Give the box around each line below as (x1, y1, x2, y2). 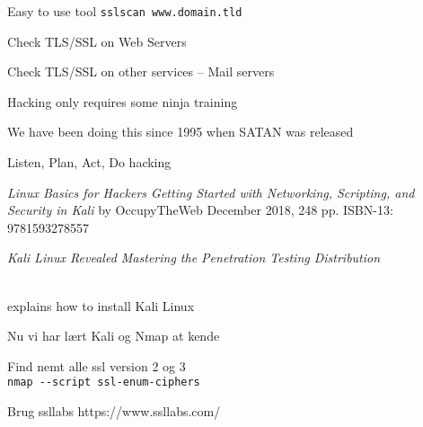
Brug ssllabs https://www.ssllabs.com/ (7, 402, 221, 421)
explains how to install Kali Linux (7, 296, 195, 315)
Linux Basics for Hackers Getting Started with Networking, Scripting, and (7, 182, 415, 201)
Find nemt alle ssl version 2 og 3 (7, 356, 186, 375)
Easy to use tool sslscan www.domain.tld (7, 2, 242, 20)
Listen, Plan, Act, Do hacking (7, 153, 172, 172)
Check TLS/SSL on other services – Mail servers (7, 62, 275, 81)
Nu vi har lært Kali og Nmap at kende (7, 326, 220, 345)
